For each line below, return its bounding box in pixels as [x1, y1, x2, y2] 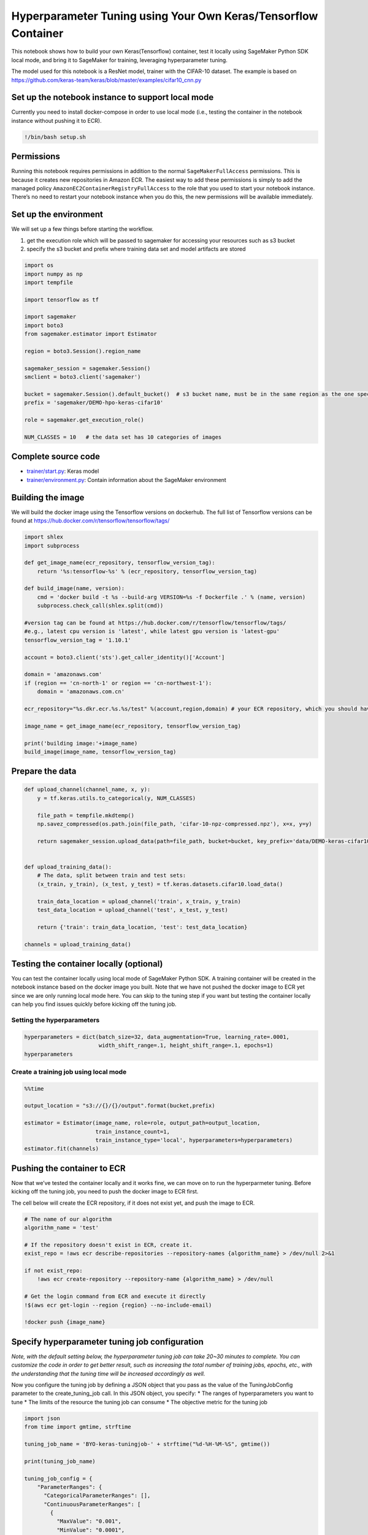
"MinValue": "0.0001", [56, 1526, 125, 1533]
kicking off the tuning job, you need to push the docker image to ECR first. [11, 1188, 199, 1195]
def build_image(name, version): [24, 585, 125, 592]
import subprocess [24, 542, 80, 549]
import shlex [24, 534, 64, 540]
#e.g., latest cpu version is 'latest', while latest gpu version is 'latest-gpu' [24, 628, 280, 635]
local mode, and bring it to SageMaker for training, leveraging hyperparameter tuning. [11, 56, 228, 64]
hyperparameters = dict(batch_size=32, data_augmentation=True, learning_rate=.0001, [24, 1033, 289, 1040]
